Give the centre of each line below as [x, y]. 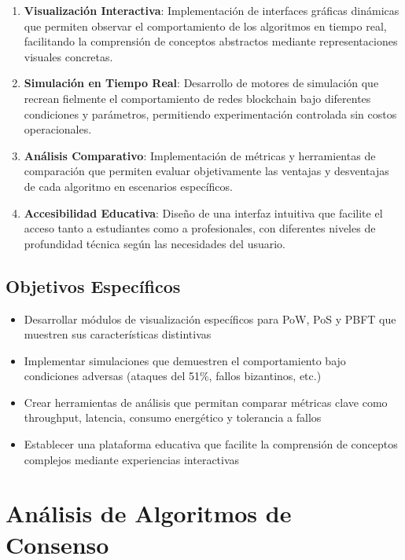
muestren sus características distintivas [118, 334]
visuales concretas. [68, 56]
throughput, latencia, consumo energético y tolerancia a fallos [173, 417]
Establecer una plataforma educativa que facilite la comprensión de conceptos [211, 444]
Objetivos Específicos [93, 285]
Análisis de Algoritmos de [149, 513]
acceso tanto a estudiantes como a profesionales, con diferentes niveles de [200, 228]
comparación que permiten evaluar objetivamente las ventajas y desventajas [206, 171]
